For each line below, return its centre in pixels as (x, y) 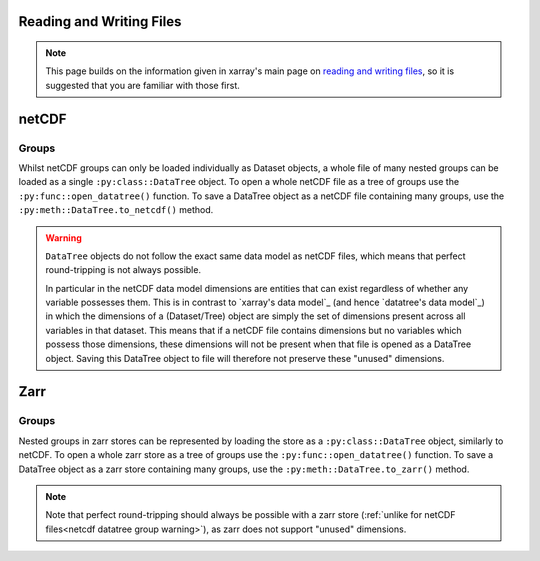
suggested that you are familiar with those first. (142, 85)
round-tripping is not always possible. (123, 270)
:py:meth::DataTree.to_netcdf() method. (116, 210)
